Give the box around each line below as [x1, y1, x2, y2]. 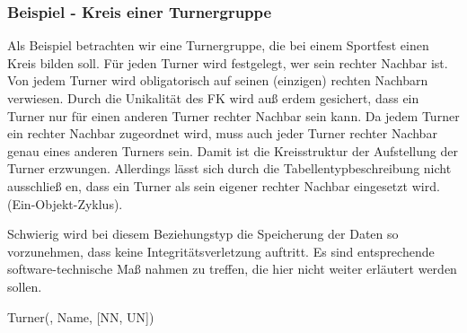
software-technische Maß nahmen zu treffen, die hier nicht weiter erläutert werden [7, 259, 457, 278]
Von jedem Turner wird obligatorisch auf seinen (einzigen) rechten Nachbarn [7, 71, 428, 90]
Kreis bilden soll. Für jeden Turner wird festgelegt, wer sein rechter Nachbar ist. [7, 53, 448, 72]
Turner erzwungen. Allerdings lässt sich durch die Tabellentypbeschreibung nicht [7, 159, 452, 178]
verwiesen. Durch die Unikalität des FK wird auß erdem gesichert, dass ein [7, 89, 419, 107]
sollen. [7, 276, 42, 295]
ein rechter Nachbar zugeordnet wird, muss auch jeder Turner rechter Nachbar [7, 124, 437, 143]
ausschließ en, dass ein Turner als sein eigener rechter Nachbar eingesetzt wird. [7, 176, 440, 195]
